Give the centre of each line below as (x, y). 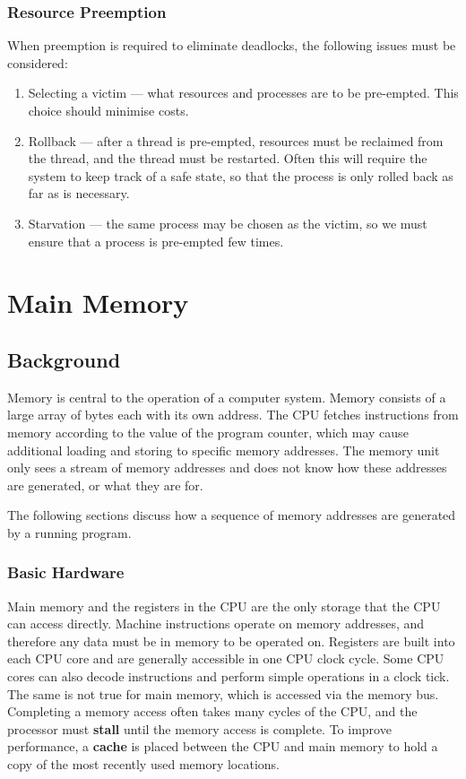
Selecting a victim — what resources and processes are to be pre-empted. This (243, 93)
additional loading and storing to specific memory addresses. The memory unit (224, 450)
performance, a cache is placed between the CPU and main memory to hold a (223, 746)
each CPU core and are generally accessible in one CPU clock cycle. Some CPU (226, 658)
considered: (38, 62)
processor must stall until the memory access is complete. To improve (199, 728)
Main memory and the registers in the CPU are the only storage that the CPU (224, 606)
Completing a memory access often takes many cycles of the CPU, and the (212, 711)
